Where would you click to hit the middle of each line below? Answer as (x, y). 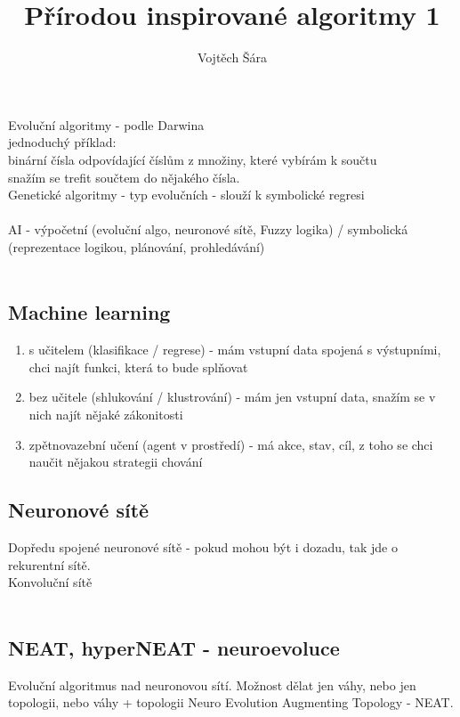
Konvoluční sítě (50, 582)
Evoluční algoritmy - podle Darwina (106, 124)
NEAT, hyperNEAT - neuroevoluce (174, 647)
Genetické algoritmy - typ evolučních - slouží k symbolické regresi (186, 195)
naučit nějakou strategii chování (116, 462)
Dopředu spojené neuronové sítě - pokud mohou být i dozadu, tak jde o (203, 547)
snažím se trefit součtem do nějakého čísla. (124, 177)
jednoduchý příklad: (62, 142)
